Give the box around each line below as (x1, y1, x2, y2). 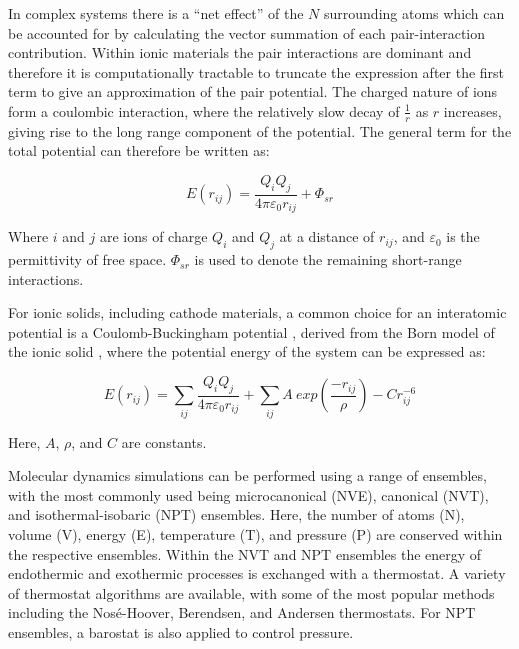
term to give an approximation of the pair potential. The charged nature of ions (8, 81, 498, 102)
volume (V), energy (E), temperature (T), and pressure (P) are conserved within (8, 523, 503, 544)
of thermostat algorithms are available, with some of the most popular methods (8, 582, 495, 603)
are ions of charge (99, 226, 208, 247)
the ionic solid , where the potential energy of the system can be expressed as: (8, 341, 486, 362)
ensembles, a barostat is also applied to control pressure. (8, 621, 354, 642)
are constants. (121, 431, 207, 452)
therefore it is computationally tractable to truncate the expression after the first (8, 61, 505, 82)
